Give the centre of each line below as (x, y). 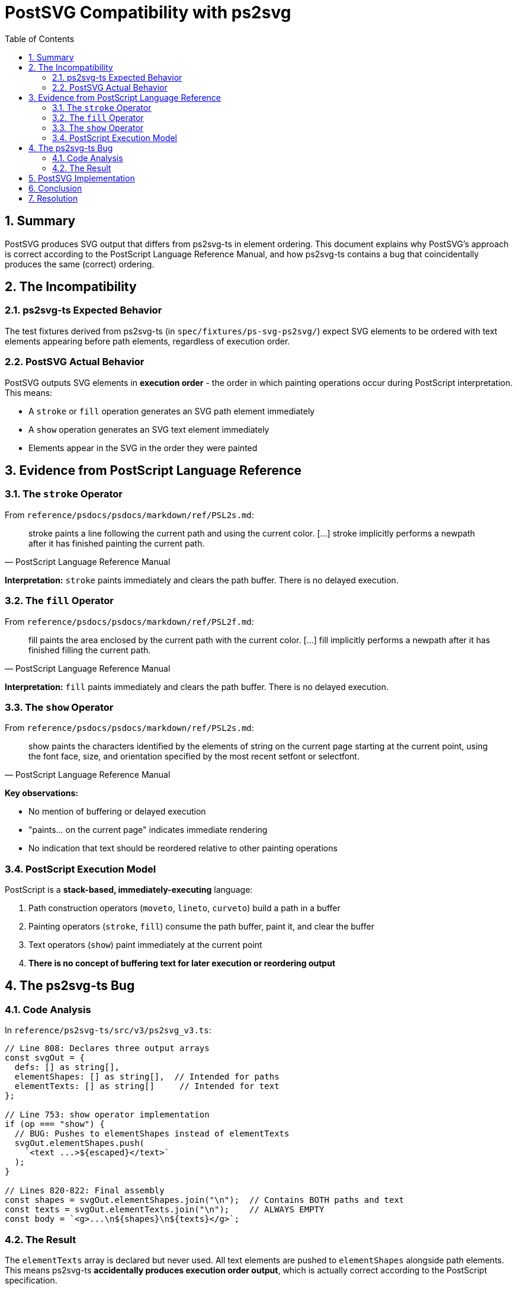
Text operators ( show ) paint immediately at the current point (145, 945)
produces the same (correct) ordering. (80, 264)
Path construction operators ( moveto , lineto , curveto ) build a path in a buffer (184, 908)
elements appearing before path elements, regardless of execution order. (147, 341)
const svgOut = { (45, 1058)
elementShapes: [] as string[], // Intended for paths (147, 1077)
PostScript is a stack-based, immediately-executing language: (129, 890)
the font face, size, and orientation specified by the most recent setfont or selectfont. (194, 756)
